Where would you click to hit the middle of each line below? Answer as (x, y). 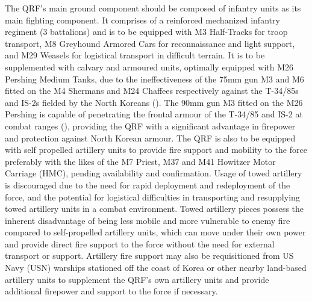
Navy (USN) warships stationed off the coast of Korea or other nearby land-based (156, 268)
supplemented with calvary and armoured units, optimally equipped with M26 (149, 67)
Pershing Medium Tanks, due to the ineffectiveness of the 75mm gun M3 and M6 (154, 79)
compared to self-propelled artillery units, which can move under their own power (155, 232)
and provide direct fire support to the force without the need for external (140, 244)
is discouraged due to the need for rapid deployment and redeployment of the (148, 185)
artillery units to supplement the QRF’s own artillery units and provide (137, 279)
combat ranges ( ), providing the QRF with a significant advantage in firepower (150, 126)
